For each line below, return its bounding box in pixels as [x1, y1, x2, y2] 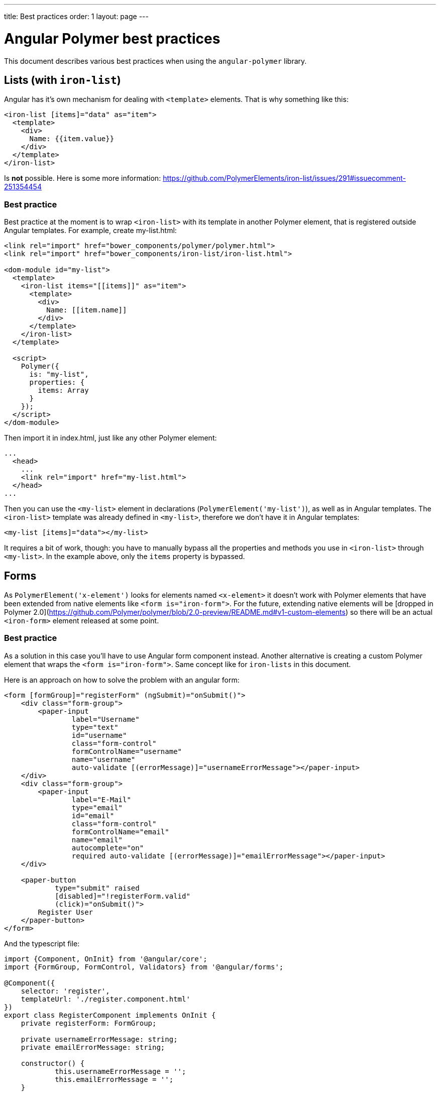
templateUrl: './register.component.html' [21, 995, 190, 1003]
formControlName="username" [71, 747, 182, 755]
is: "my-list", [29, 370, 89, 379]
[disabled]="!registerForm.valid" [55, 892, 190, 900]
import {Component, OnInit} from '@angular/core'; [4, 954, 207, 963]
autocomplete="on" [71, 843, 144, 852]
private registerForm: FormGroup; [21, 1019, 157, 1027]
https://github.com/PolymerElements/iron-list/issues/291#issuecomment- [163, 174, 406, 183]
